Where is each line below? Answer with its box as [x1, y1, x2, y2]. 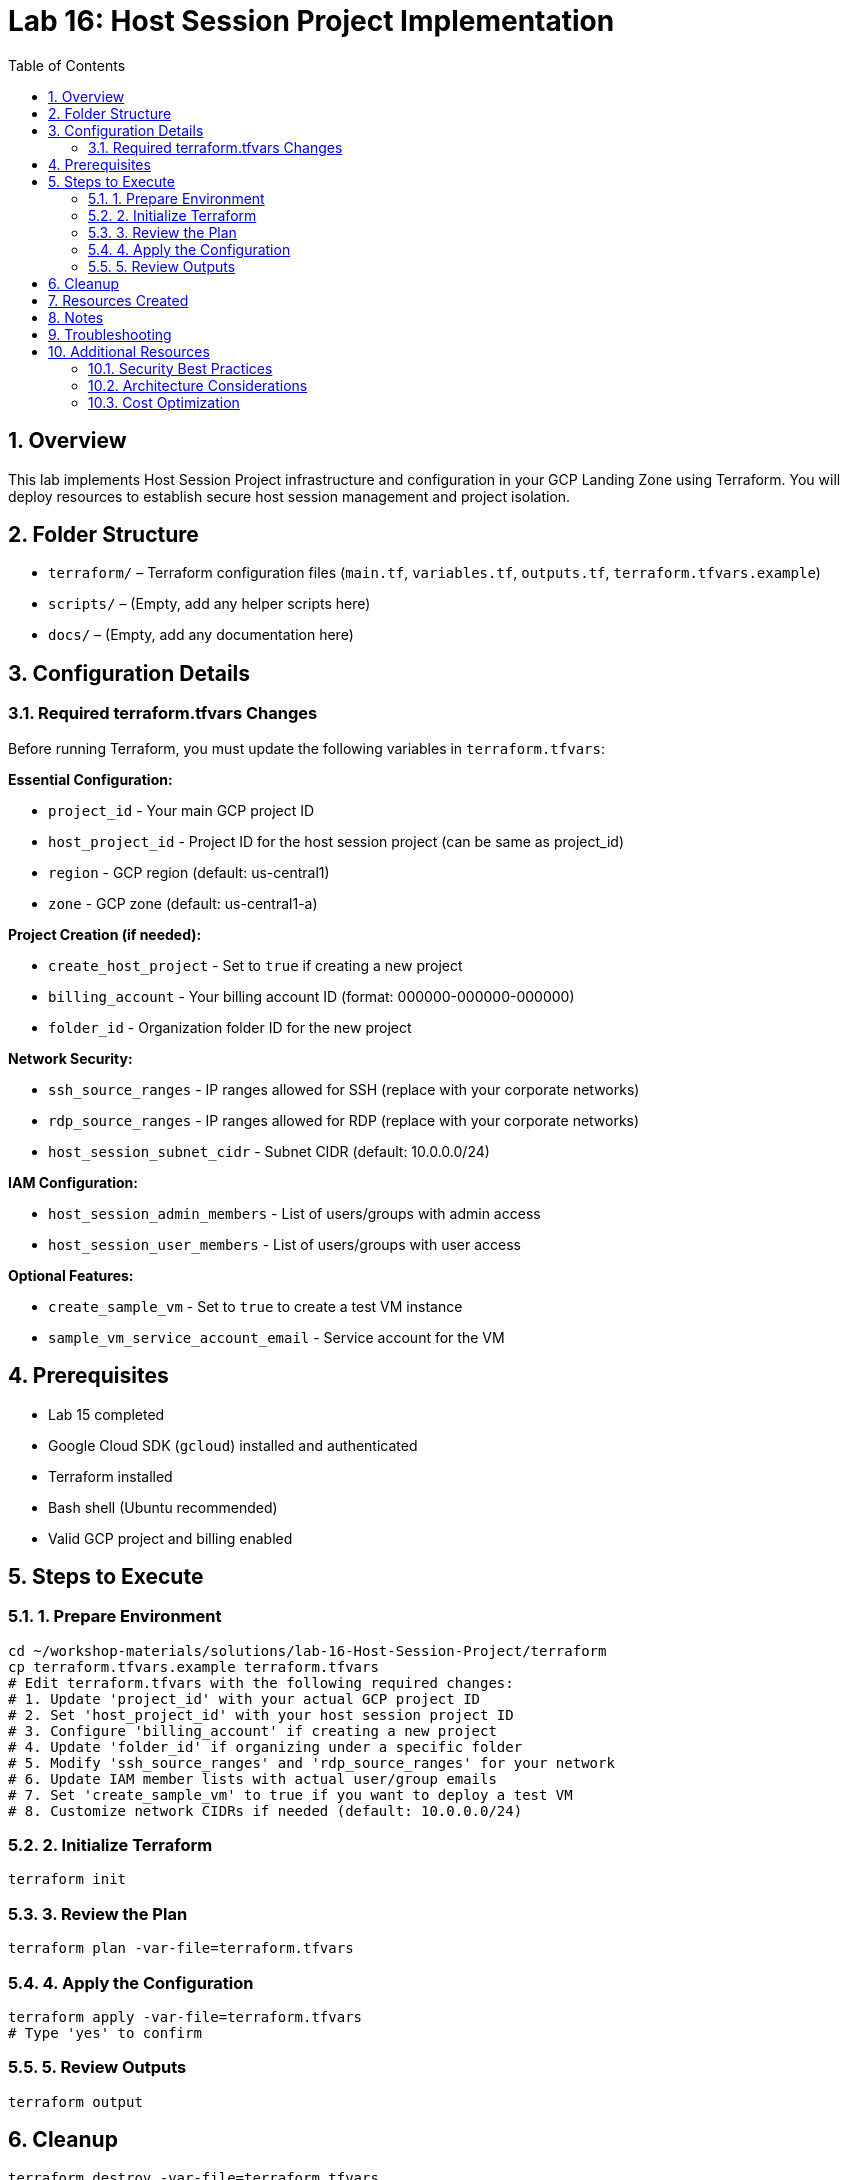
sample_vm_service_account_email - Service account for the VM [48, 1328, 505, 1346]
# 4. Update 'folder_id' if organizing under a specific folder [8, 1738, 523, 1755]
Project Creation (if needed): [8, 925, 202, 943]
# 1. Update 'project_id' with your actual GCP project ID [8, 1690, 481, 1707]
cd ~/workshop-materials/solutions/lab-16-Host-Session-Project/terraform [8, 1642, 607, 1659]
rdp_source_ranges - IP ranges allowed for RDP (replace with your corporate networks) [48, 1111, 640, 1129]
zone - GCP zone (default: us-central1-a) [48, 894, 318, 912]
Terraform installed [48, 1467, 173, 1485]
